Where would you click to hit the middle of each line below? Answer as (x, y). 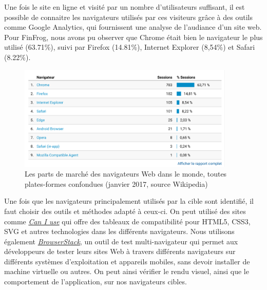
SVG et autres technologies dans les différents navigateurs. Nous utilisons (119, 231)
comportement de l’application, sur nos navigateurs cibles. (96, 282)
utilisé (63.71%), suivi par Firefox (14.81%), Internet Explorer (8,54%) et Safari (130, 47)
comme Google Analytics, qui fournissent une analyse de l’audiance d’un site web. (133, 27)
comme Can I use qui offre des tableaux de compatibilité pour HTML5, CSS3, (127, 221)
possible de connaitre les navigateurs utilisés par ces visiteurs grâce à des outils (128, 17)
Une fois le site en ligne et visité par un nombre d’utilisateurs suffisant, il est (125, 7)
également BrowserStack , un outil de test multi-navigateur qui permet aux (121, 241)
